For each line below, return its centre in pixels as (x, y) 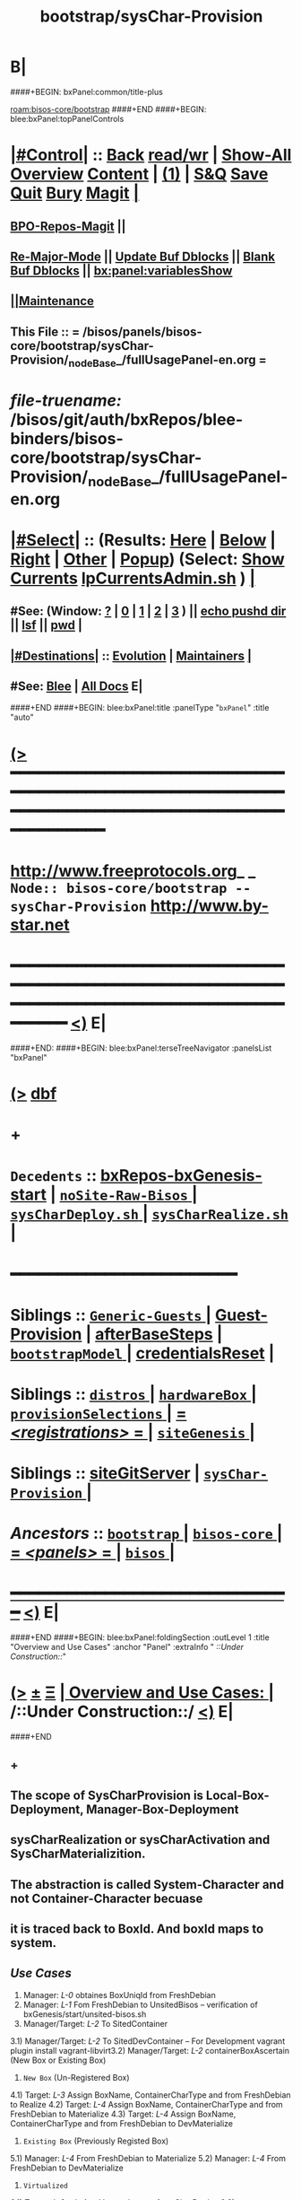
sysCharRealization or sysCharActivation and (140, 1840)
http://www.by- (210, 906)
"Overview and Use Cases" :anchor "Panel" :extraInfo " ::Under (127, 1647)
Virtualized (45, 2186)
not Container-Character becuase (107, 1898)
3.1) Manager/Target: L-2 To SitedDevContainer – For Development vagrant (148, 2041)
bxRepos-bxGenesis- (181, 1176)
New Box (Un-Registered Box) (76, 2077)
